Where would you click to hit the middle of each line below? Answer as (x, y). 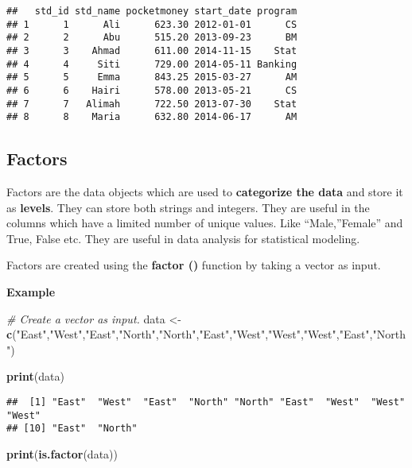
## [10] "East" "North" (72, 429)
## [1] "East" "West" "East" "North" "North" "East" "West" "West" (206, 402)
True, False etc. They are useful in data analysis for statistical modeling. (183, 238)
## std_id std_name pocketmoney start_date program (152, 11)
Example (31, 292)
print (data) (35, 376)
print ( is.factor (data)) (62, 454)
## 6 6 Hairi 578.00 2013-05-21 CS (152, 90)
